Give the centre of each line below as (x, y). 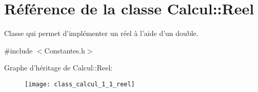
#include (18, 50)
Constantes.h (65, 50)
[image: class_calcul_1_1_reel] (80, 84)
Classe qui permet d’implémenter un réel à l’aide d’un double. (101, 33)
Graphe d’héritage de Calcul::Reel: (58, 68)
